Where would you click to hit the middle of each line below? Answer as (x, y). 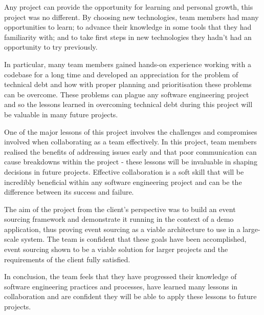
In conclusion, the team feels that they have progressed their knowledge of (120, 276)
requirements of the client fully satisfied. (67, 259)
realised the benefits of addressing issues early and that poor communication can (130, 151)
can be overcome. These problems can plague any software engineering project (127, 94)
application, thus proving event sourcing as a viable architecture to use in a (122, 229)
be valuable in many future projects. (61, 114)
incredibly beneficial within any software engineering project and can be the (123, 182)
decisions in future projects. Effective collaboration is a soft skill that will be (124, 171)
